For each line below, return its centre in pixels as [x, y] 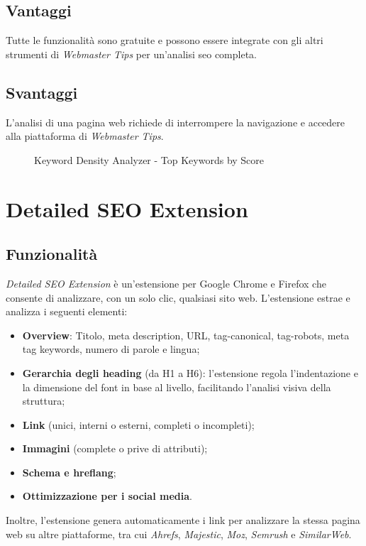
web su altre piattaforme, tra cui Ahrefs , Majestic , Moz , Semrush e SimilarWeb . [179, 534]
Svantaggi [42, 92]
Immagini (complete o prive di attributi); [115, 448]
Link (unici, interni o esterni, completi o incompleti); [138, 424]
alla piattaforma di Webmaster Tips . [85, 136]
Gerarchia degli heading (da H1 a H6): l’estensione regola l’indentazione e [190, 372]
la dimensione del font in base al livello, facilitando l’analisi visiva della [177, 387]
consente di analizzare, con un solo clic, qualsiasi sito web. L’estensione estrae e [178, 297]
